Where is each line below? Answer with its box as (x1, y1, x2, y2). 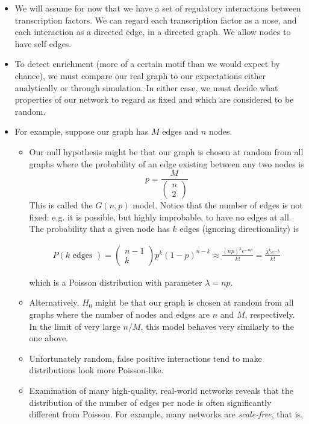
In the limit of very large (29, 320, 120, 332)
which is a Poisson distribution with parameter (29, 275, 202, 288)
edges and (162, 125, 199, 138)
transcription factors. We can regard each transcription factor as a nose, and (14, 13, 297, 26)
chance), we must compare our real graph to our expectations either (14, 69, 266, 82)
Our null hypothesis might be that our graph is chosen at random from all (29, 145, 304, 158)
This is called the (29, 199, 93, 211)
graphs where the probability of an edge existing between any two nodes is (29, 157, 304, 170)
